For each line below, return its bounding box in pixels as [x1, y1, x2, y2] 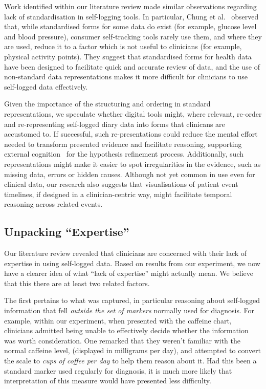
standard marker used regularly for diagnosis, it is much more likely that [4, 365, 232, 376]
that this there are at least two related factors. [4, 277, 150, 288]
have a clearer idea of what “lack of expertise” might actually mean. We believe [4, 268, 254, 278]
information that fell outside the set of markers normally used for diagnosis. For [4, 305, 254, 316]
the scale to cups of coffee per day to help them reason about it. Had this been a [4, 355, 257, 366]
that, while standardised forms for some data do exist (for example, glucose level [4, 21, 257, 32]
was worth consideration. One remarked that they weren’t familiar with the [4, 335, 240, 345]
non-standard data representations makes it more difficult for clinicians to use [4, 71, 248, 82]
